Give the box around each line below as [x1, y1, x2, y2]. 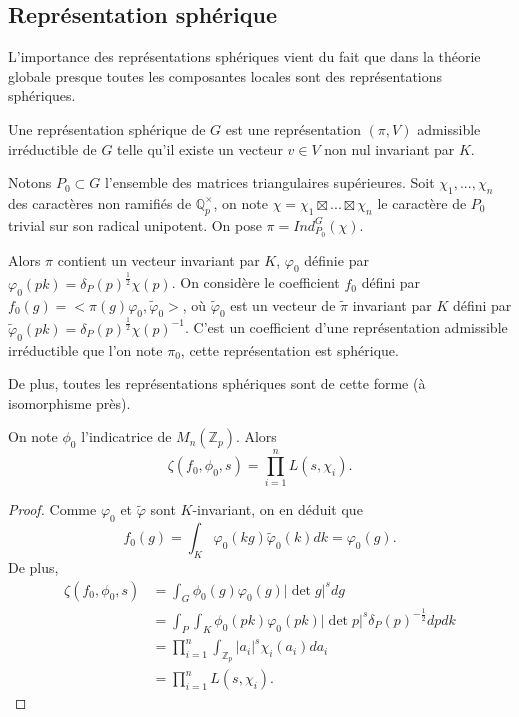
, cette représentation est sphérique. [180, 339, 399, 360]
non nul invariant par [324, 138, 455, 159]
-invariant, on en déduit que [192, 499, 363, 520]
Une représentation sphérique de [8, 118, 206, 139]
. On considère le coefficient [171, 272, 340, 293]
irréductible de [8, 138, 97, 159]
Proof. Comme [8, 499, 97, 520]
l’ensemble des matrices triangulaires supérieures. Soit [104, 172, 435, 193]
